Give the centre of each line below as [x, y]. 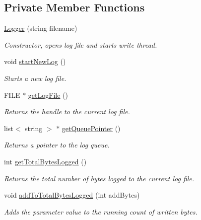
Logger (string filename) [41, 28]
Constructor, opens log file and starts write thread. [81, 44]
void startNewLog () [35, 61]
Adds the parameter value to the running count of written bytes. [101, 211]
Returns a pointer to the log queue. [57, 145]
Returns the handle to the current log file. [67, 111]
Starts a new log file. [35, 78]
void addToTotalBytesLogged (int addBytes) [72, 195]
